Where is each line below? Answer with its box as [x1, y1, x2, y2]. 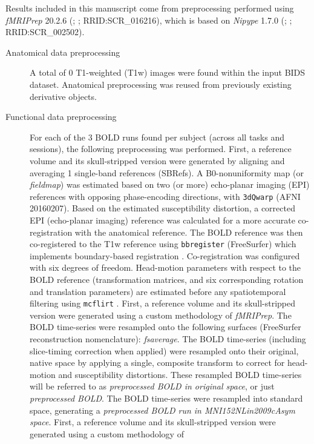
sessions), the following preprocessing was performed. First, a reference [30, 142, 292, 155]
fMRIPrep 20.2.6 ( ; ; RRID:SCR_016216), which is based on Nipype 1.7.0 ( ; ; [5, 13, 292, 26]
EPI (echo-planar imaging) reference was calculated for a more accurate [30, 213, 295, 226]
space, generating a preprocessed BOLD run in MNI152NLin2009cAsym [30, 403, 295, 416]
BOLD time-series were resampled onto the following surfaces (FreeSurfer [30, 320, 301, 333]
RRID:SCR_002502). [5, 25, 85, 38]
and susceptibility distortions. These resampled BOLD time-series [58, 368, 302, 380]
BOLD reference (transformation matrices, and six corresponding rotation [30, 273, 304, 285]
